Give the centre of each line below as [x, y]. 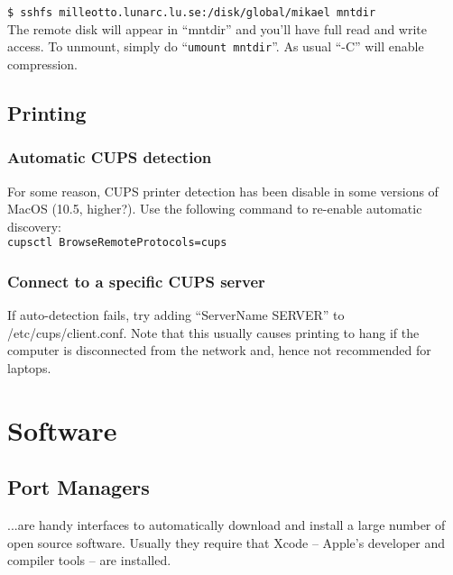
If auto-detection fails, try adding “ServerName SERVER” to [176, 315]
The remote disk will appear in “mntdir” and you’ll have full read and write [217, 28]
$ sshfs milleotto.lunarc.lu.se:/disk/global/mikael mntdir [192, 13]
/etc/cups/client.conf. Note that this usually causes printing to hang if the [213, 332]
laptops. [29, 367]
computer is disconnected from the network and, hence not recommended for [219, 350]
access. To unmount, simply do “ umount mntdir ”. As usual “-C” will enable [216, 46]
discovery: [35, 226]
